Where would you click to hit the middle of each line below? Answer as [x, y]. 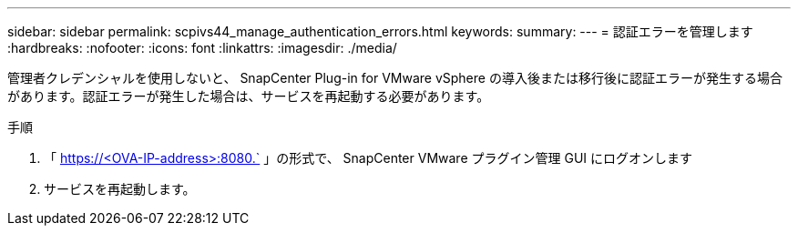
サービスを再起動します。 [120, 189]
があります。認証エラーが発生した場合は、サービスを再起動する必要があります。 [249, 96]
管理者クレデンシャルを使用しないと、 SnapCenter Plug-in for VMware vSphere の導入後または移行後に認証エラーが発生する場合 [395, 78]
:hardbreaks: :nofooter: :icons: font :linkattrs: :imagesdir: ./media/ [202, 48]
